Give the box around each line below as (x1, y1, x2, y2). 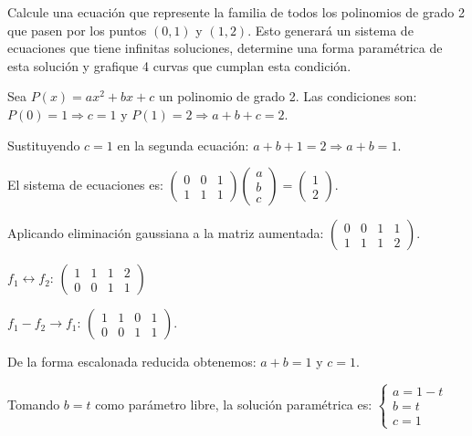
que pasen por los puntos (7, 20, 147, 39)
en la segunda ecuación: (117, 135, 249, 154)
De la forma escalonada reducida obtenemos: (7, 352, 257, 371)
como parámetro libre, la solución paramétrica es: (95, 394, 372, 413)
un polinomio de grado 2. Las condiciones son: (158, 87, 417, 106)
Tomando (7, 394, 60, 413)
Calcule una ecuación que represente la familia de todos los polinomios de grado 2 (7, 3, 465, 21)
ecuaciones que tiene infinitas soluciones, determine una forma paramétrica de (7, 38, 443, 57)
